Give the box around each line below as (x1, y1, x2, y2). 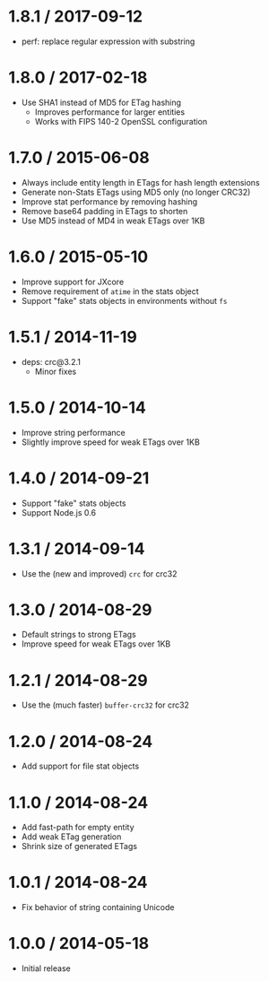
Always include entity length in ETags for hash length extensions (21, 177, 261, 187)
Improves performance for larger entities (34, 106, 186, 117)
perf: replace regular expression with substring (21, 36, 195, 47)
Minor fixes (34, 366, 77, 377)
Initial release (21, 963, 71, 974)
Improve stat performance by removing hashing (21, 195, 198, 207)
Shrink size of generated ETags (21, 841, 138, 852)
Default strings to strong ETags (21, 629, 136, 640)
